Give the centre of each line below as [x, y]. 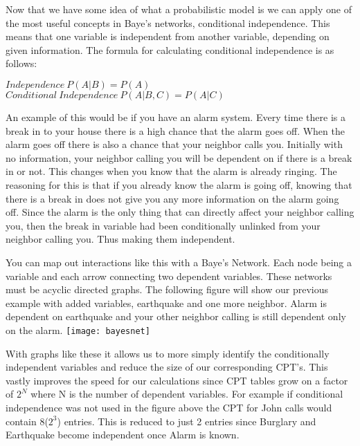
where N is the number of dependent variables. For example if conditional [187, 394]
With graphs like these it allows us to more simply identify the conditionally [168, 353]
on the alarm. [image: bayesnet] [78, 329]
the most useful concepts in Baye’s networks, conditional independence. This [168, 22]
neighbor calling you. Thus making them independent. [120, 239]
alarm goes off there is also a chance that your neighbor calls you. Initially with [174, 144]
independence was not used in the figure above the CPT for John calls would [169, 407]
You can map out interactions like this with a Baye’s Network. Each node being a [179, 262]
